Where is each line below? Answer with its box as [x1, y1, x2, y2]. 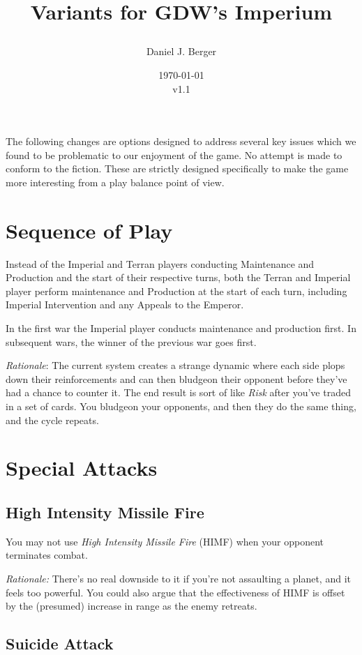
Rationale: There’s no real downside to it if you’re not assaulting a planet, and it [6, 571, 351, 585]
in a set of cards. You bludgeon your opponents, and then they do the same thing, [6, 399, 356, 413]
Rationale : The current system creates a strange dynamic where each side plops [6, 358, 345, 372]
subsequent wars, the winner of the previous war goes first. [6, 334, 257, 349]
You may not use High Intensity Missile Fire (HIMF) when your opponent [6, 534, 324, 548]
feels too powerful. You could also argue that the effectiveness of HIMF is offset [6, 585, 345, 599]
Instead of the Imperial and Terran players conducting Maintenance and [6, 256, 315, 271]
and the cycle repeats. [6, 412, 99, 427]
